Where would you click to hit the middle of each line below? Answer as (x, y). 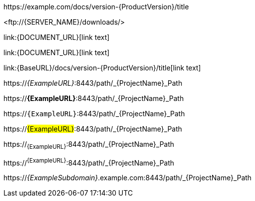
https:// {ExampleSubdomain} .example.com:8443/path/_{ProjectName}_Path (127, 178)
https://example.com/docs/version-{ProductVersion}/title (96, 7)
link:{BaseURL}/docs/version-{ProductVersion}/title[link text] (102, 68)
